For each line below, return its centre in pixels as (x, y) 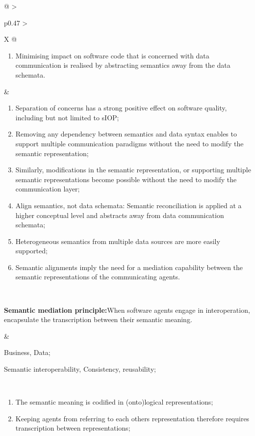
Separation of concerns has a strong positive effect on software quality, (121, 108)
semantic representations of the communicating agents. (98, 277)
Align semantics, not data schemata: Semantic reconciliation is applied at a (128, 205)
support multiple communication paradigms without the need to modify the (129, 143)
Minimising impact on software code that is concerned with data (112, 55)
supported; (31, 251)
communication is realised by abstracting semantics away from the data (123, 65)
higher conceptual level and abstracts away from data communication (120, 215)
